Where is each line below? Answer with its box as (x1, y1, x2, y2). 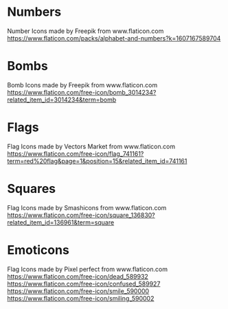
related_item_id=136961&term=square (7, 218, 115, 227)
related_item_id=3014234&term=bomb (7, 95, 117, 104)
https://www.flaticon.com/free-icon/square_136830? (7, 211, 156, 219)
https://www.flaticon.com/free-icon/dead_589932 (7, 272, 149, 280)
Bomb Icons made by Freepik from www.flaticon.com (7, 80, 158, 89)
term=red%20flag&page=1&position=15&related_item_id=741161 (7, 157, 187, 165)
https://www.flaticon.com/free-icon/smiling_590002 (7, 294, 155, 302)
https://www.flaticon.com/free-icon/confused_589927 (7, 279, 161, 288)
